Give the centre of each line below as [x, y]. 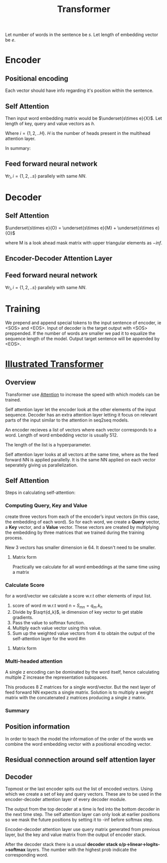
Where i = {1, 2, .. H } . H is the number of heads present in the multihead [78, 133]
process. [14, 537]
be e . [10, 40]
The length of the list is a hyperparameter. [48, 444]
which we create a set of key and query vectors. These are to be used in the [83, 794]
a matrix [21, 572]
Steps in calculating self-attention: [40, 492]
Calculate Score [25, 585]
